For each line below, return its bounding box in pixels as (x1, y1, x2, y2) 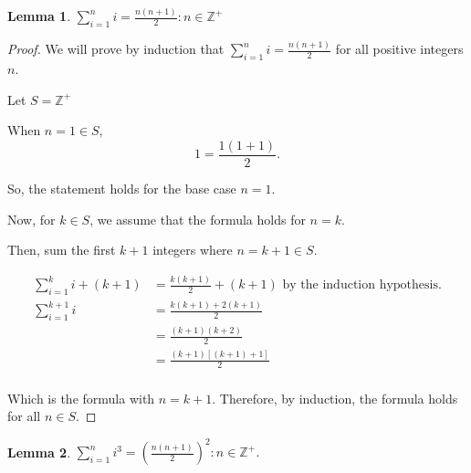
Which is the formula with (7, 388, 155, 407)
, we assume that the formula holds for (89, 209, 306, 228)
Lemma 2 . (7, 442, 71, 461)
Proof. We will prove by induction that (7, 39, 225, 58)
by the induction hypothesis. (282, 279, 442, 292)
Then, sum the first (7, 240, 116, 259)
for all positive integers (335, 39, 464, 58)
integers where (152, 240, 233, 259)
